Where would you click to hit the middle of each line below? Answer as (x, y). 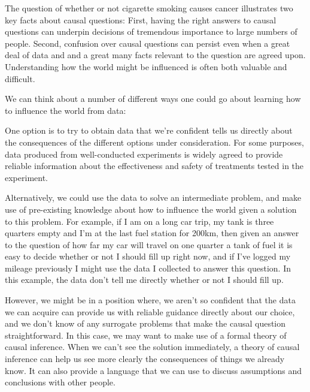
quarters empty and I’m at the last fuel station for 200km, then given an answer (152, 233)
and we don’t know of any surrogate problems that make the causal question (145, 323)
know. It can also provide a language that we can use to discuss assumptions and (154, 370)
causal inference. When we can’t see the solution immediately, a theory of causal (152, 347)
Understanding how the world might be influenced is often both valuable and (146, 66)
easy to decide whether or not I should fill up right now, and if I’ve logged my (148, 256)
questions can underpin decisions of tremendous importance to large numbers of (151, 31)
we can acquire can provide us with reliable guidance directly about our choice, (150, 311)
